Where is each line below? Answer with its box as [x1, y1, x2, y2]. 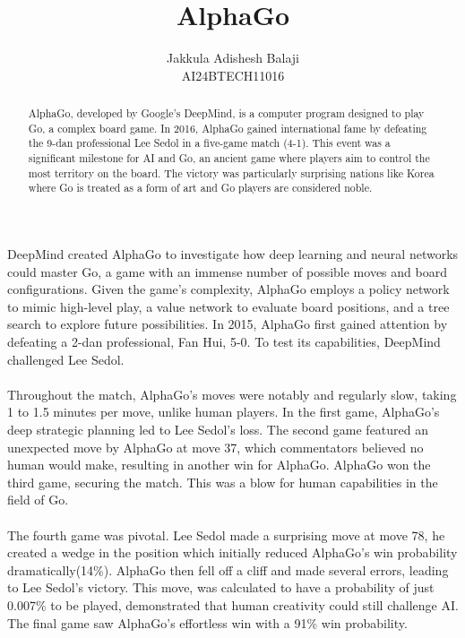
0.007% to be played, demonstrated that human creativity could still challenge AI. [7, 595, 459, 614]
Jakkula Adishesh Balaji [167, 48, 299, 67]
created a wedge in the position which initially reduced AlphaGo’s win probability [7, 543, 458, 562]
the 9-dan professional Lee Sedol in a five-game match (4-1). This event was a [28, 135, 391, 151]
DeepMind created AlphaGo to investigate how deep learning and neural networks [7, 245, 459, 263]
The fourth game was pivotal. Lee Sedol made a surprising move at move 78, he [7, 525, 445, 544]
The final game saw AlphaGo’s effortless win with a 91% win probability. [7, 613, 408, 632]
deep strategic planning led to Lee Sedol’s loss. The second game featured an [7, 419, 429, 438]
